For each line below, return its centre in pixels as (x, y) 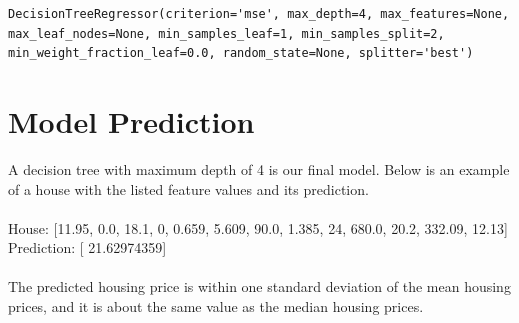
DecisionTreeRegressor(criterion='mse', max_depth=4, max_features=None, (259, 14)
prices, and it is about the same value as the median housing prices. (216, 306)
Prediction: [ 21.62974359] (87, 247)
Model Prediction (131, 120)
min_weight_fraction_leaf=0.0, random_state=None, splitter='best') (241, 53)
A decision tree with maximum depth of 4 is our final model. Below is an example (259, 168)
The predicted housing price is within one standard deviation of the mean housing (259, 286)
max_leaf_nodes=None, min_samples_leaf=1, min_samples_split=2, (226, 33)
